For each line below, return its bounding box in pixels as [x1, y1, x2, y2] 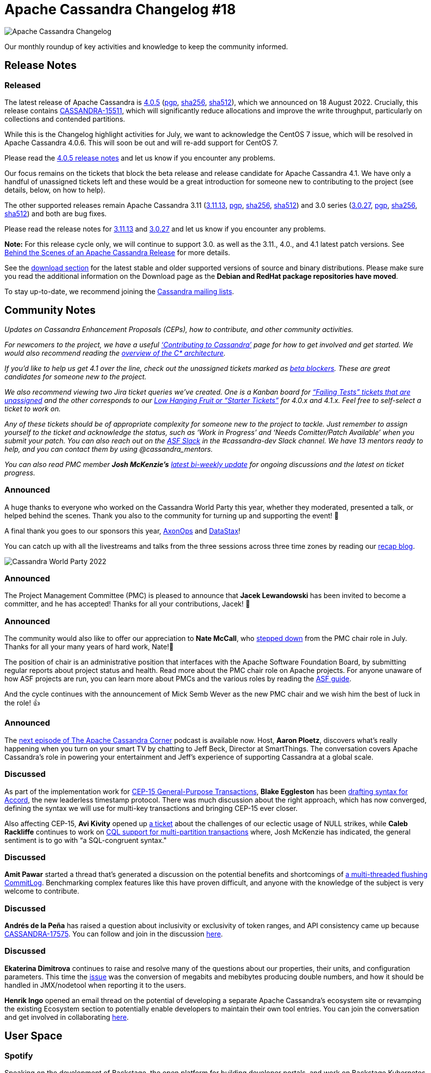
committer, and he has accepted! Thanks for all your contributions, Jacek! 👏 [4, 600, 250, 608]
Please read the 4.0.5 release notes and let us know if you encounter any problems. [4, 153, 275, 162]
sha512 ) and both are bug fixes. [4, 209, 107, 218]
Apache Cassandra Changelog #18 [4, 1, 236, 18]
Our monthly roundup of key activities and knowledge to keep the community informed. [4, 42, 288, 51]
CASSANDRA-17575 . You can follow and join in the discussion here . [4, 930, 223, 939]
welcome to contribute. [4, 887, 79, 896]
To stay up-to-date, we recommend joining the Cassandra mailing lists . [4, 287, 234, 296]
